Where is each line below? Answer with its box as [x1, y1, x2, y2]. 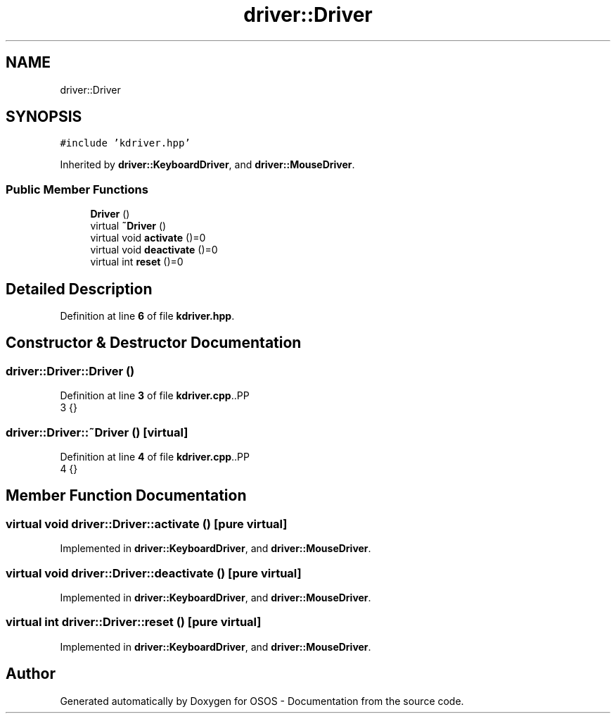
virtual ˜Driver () [90, 220, 167, 232]
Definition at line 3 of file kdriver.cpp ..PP [60, 389, 250, 402]
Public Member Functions [6, 182, 148, 196]
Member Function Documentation [6, 487, 247, 505]
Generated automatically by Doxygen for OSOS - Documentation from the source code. [60, 694, 464, 707]
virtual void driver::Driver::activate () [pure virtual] [6, 516, 288, 531]
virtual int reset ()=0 [90, 256, 184, 268]
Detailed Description [6, 280, 153, 298]
